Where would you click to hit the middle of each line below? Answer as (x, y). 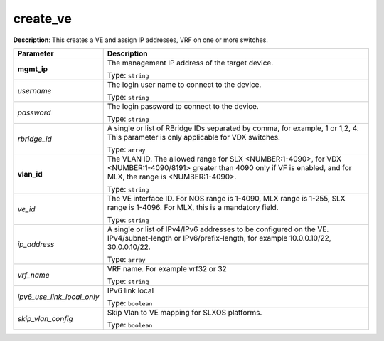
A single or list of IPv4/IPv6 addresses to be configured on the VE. (218, 229)
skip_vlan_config (46, 318)
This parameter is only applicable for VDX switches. (194, 137)
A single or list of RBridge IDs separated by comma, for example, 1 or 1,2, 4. (233, 128)
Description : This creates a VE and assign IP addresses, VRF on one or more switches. (140, 40)
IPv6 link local (130, 290)
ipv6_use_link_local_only (58, 297)
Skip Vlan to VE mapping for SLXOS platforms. (185, 312)
